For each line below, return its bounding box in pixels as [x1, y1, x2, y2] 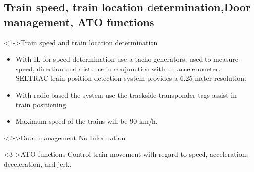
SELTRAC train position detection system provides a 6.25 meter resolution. [15, 73, 246, 83]
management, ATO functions [4, 14, 154, 29]
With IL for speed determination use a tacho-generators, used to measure [15, 54, 238, 64]
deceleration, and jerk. [4, 158, 72, 169]
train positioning [15, 99, 66, 109]
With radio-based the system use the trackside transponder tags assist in [15, 89, 237, 100]
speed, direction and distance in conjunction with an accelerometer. [15, 63, 221, 73]
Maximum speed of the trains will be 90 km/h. [15, 116, 158, 126]
